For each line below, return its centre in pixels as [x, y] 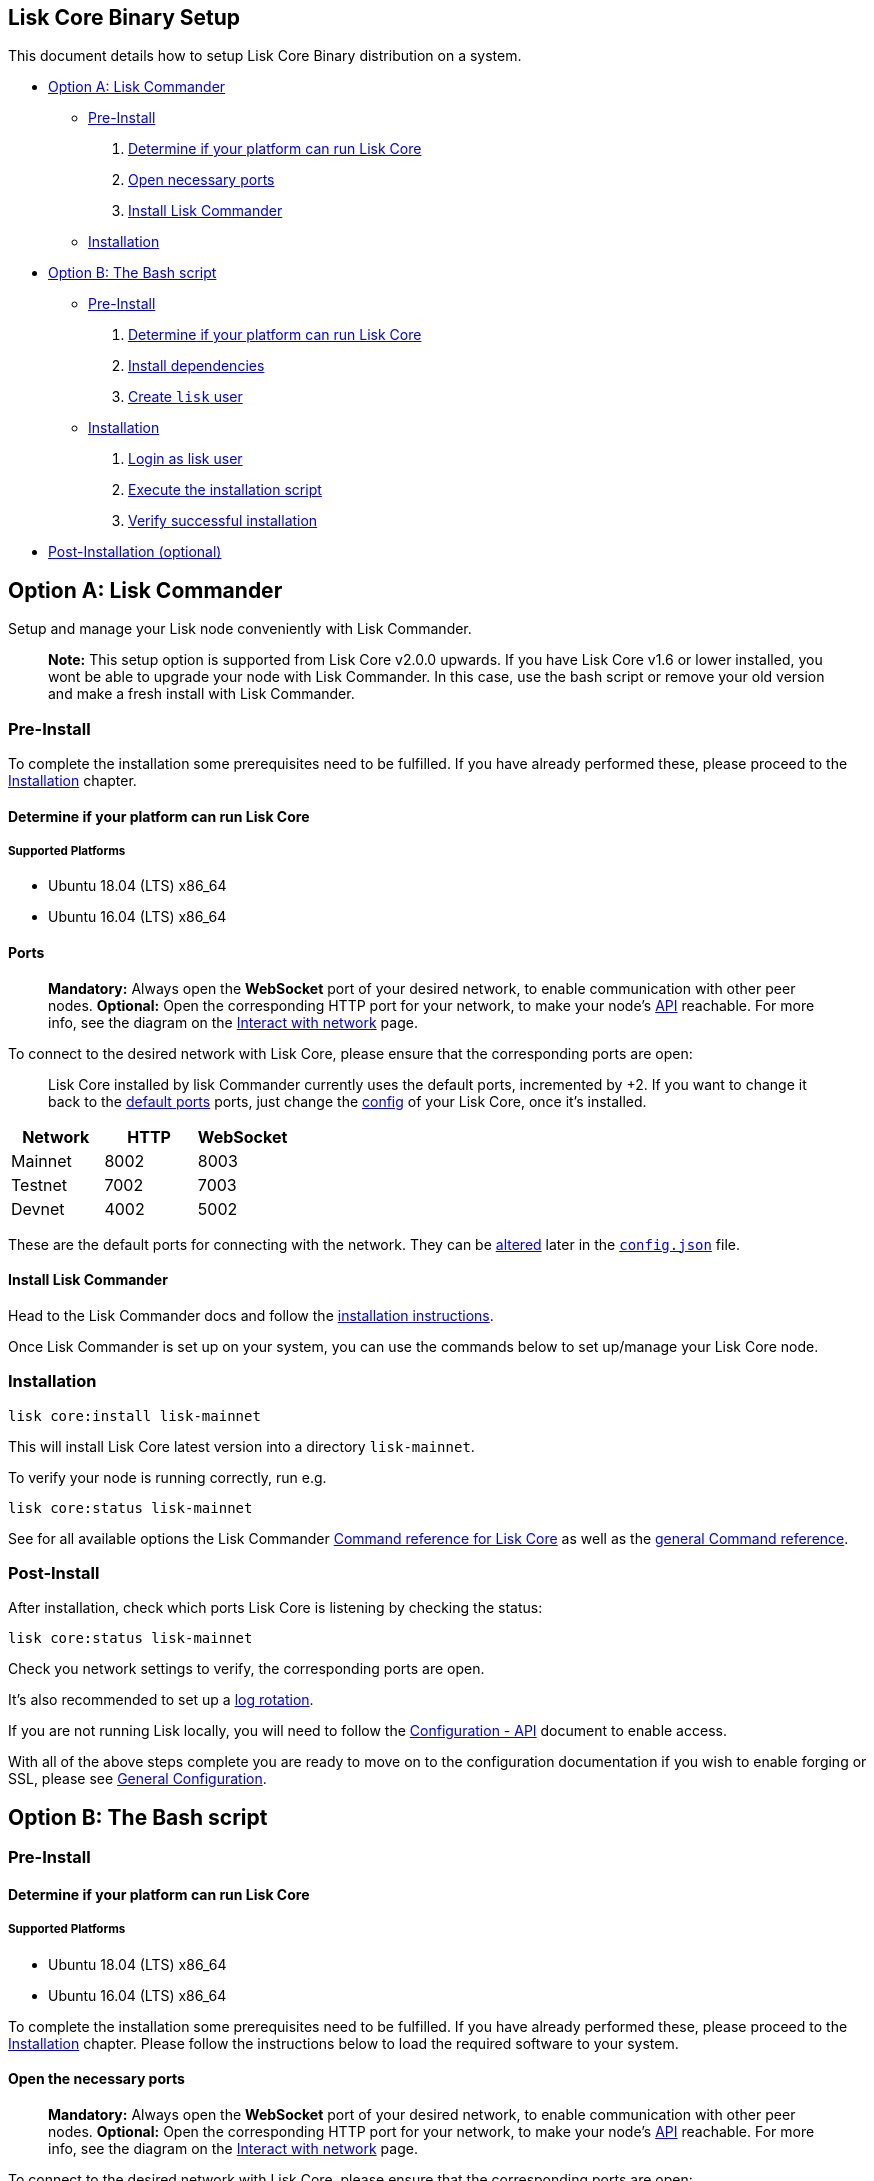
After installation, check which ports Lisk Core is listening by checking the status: [275, 1608]
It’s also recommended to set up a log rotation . [161, 1700]
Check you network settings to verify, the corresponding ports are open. [246, 1669]
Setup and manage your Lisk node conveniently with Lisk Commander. [240, 629]
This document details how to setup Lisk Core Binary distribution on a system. [265, 56]
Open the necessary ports [96, 2079]
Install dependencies [196, 366]
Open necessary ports [201, 180]
